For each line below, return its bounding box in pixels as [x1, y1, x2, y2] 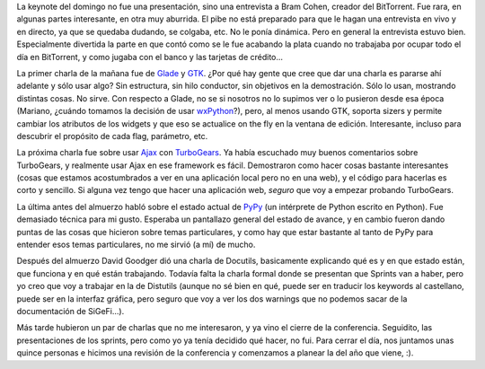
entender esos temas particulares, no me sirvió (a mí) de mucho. [16, 239, 256, 250]
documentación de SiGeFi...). [16, 305, 125, 316]
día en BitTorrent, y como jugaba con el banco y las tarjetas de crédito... [16, 51, 283, 62]
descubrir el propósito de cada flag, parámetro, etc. [16, 130, 208, 141]
